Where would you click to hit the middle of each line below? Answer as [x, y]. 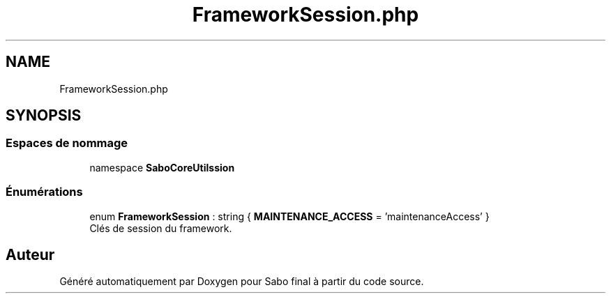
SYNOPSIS [44, 116]
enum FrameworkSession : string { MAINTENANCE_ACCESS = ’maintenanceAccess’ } [289, 216]
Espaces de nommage [67, 143]
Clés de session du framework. [161, 228]
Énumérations [44, 192]
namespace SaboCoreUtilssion [162, 167]
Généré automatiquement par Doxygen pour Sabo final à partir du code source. [242, 282]
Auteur [30, 254]
